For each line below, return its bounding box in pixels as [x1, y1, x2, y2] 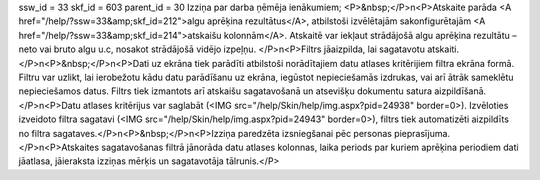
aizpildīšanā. [434, 85, 487, 97]
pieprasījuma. [393, 127, 450, 139]
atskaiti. [426, 43, 460, 55]
